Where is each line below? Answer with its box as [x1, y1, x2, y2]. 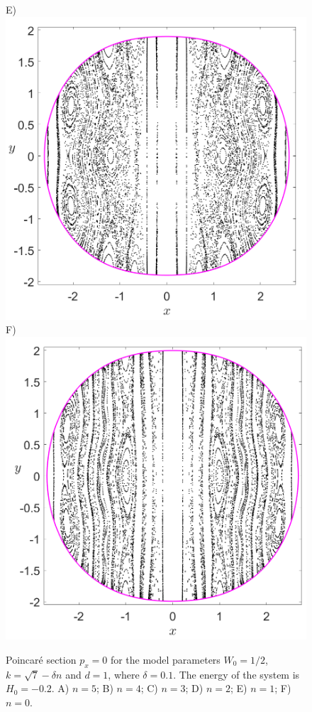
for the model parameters [110, 652, 221, 667]
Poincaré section [6, 652, 77, 667]
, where [108, 667, 140, 681]
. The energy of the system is [173, 667, 300, 681]
